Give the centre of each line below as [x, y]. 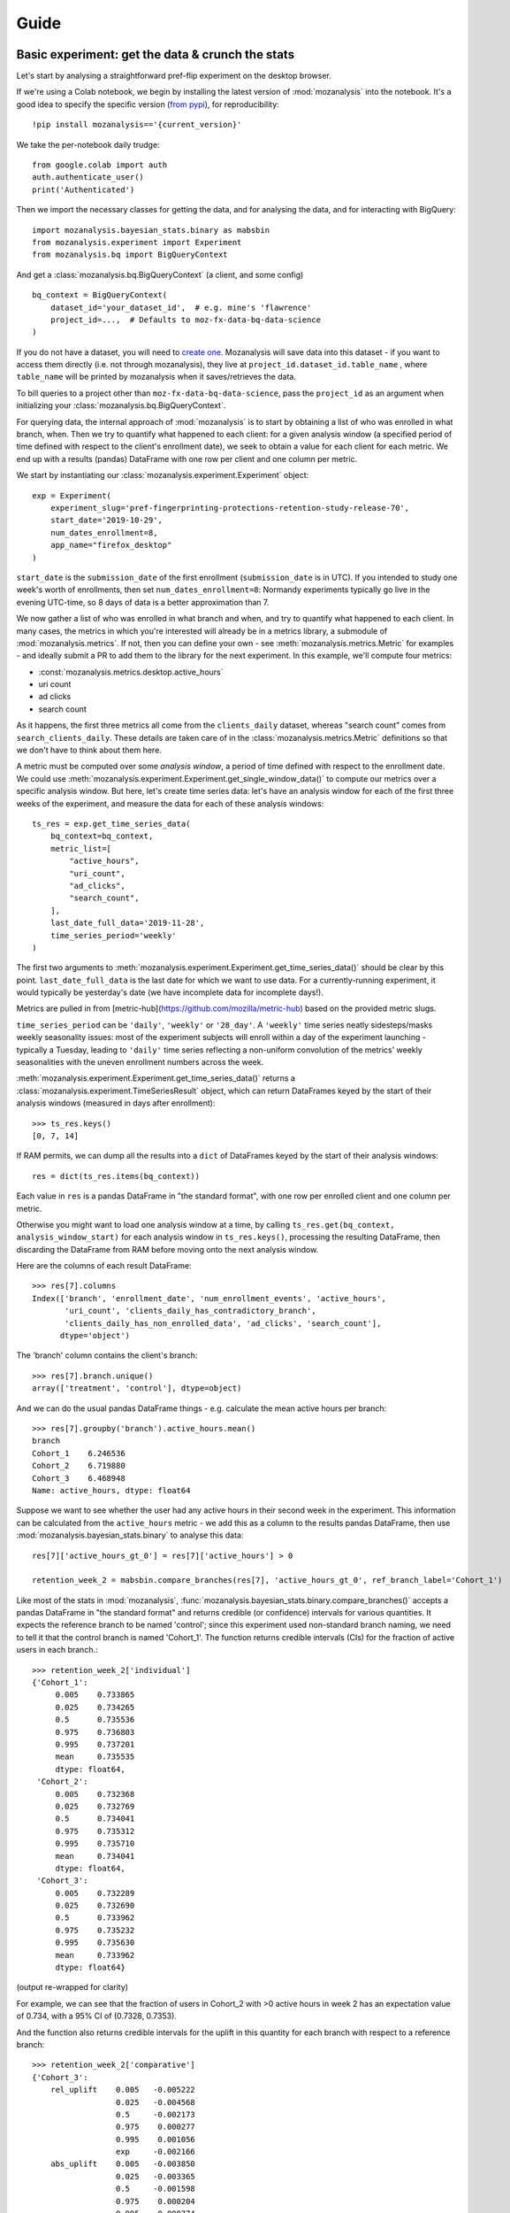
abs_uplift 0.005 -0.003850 [123, 2164]
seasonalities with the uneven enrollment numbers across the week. [140, 1062]
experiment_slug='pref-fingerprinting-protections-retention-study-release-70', [230, 508]
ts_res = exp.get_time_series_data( [111, 824]
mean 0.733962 [95, 1955]
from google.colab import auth [100, 165]
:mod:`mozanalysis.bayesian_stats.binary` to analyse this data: [130, 1535]
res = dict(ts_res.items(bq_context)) [116, 1176]
